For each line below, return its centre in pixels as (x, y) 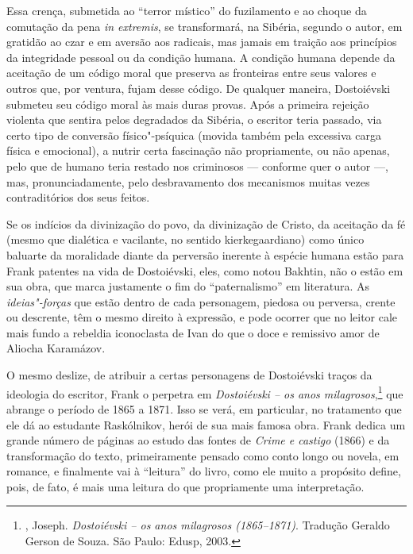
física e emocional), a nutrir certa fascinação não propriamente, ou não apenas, (198, 150)
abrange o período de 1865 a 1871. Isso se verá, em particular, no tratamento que (204, 408)
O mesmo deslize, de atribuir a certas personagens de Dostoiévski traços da (189, 375)
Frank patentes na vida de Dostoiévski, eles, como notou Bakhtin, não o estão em (205, 270)
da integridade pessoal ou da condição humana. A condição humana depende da (201, 57)
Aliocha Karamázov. (56, 348)
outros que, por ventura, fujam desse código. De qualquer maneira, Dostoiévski (199, 88)
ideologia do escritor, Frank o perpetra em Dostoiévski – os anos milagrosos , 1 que (205, 392)
